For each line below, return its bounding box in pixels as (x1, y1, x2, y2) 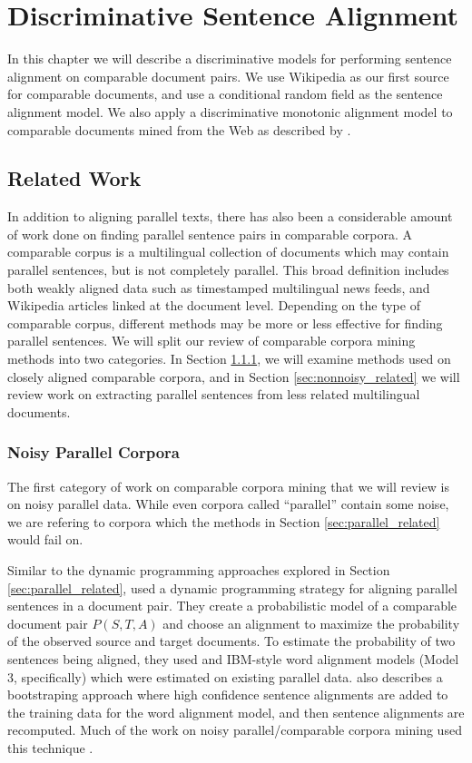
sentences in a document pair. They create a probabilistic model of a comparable (7, 596, 457, 615)
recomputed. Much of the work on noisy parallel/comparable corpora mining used (7, 720, 462, 739)
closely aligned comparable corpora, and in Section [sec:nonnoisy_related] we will (7, 367, 460, 386)
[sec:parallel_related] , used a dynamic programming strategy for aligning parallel (7, 578, 458, 597)
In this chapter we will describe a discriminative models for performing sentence (7, 49, 452, 68)
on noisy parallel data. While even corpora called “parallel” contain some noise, (7, 494, 449, 514)
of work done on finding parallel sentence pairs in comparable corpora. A (7, 224, 413, 243)
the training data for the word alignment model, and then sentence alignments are (7, 702, 465, 721)
